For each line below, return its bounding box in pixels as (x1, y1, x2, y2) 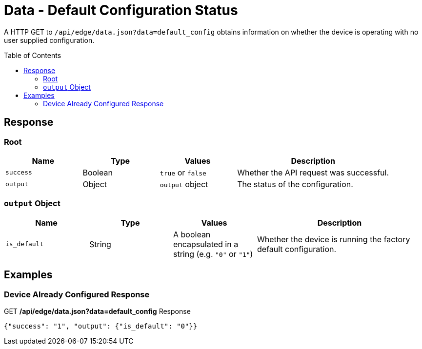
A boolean (173, 229, 211, 239)
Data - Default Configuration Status (4, 2, 238, 19)
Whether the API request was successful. (237, 167, 389, 177)
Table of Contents (4, 51, 61, 59)
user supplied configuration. (4, 36, 95, 44)
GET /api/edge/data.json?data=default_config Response (4, 307, 191, 315)
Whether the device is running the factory (257, 234, 410, 244)
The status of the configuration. (237, 179, 353, 189)
